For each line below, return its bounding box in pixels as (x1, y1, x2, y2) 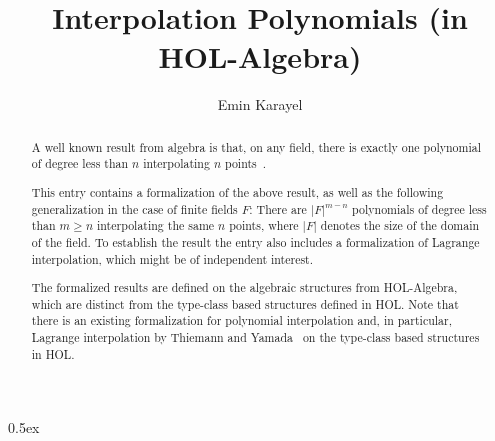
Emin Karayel (217, 94, 303, 115)
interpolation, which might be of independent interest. (31, 250, 314, 267)
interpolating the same (97, 217, 215, 234)
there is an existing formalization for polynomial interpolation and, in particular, (31, 312, 453, 329)
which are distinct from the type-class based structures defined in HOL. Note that (31, 295, 459, 312)
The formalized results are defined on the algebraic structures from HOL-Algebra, (31, 279, 458, 296)
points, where (229, 217, 299, 234)
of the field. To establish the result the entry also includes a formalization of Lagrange (31, 233, 480, 250)
